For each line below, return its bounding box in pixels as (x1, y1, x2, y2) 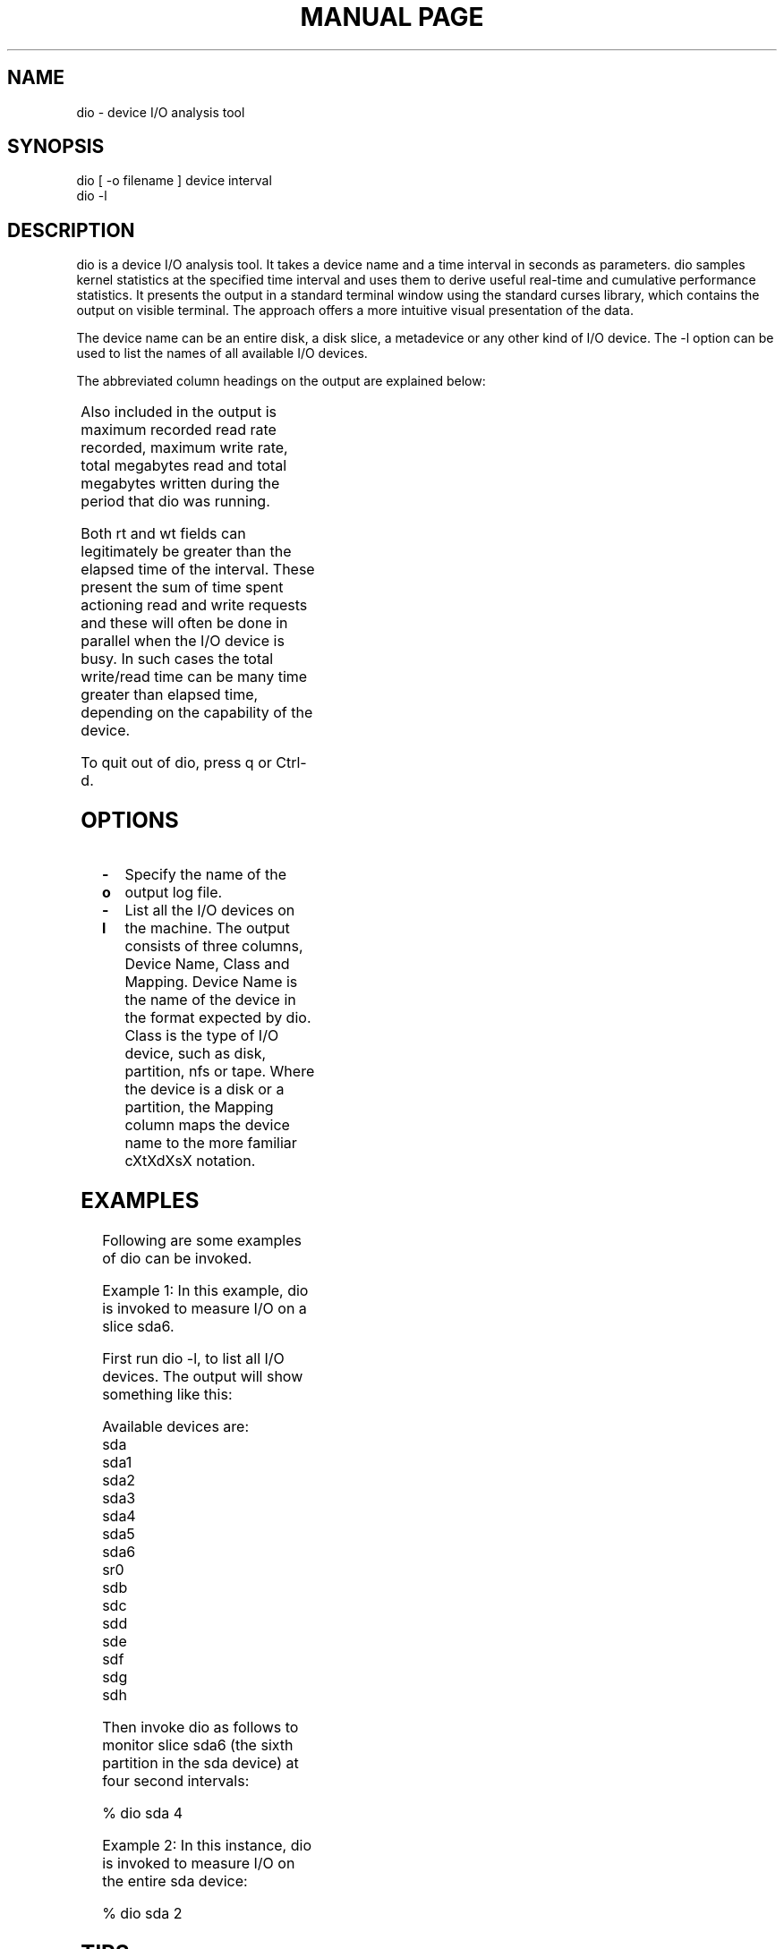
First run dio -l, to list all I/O (102, 1349, 285, 1367)
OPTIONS (81, 807, 179, 834)
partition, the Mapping (124, 1098, 274, 1117)
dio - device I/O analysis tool (76, 104, 245, 120)
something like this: (102, 1384, 233, 1403)
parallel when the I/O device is (81, 632, 285, 651)
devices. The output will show (102, 1366, 303, 1385)
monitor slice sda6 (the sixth (102, 1735, 294, 1754)
